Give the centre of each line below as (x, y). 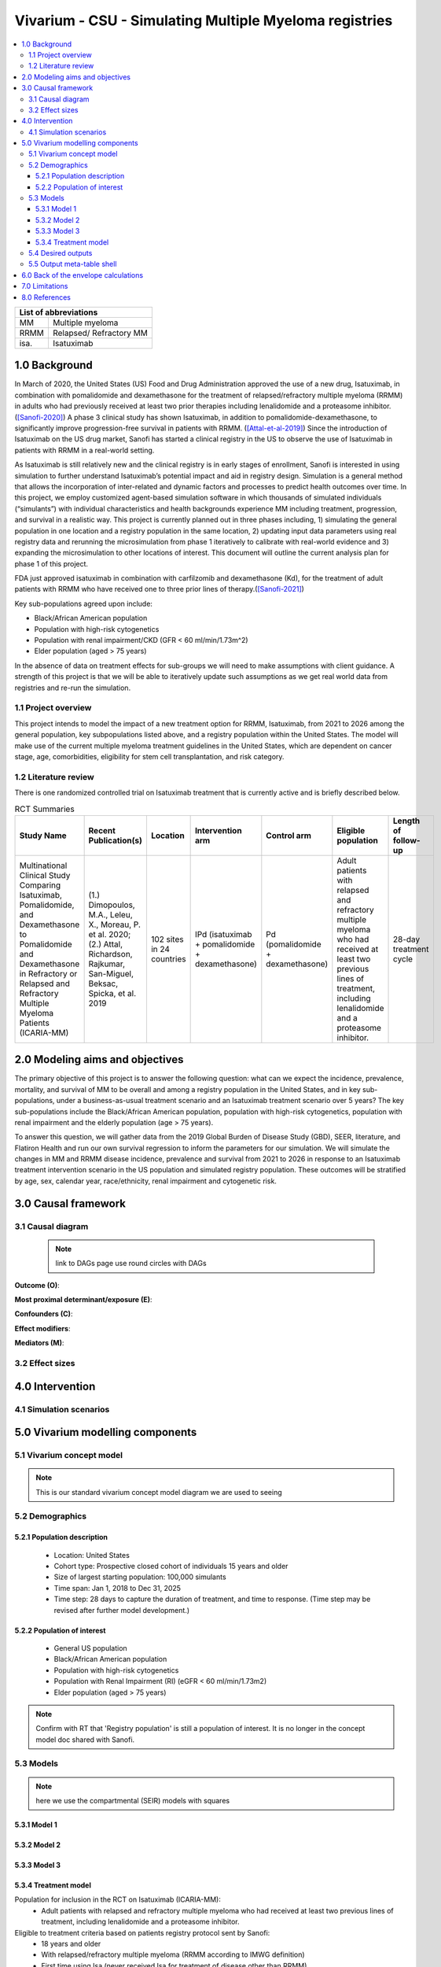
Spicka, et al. (112, 993)
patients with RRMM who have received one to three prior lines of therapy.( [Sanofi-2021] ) (159, 589)
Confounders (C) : (44, 1314)
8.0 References (46, 297)
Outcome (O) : (37, 1285)
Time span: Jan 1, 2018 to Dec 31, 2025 (117, 1588)
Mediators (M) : (39, 1343)
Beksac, (103, 984)
